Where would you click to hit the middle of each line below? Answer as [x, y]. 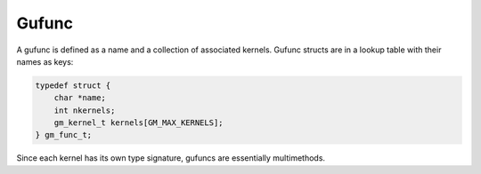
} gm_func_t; [64, 135]
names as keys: [45, 61]
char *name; [80, 98]
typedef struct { [73, 85]
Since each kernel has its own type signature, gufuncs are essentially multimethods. [171, 158]
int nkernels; [85, 110]
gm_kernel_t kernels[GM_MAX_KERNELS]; [139, 123]
